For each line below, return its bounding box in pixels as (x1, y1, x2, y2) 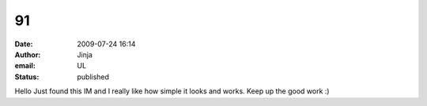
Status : (14, 71, 40, 82)
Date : (14, 39, 33, 49)
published (77, 71, 110, 82)
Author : (14, 49, 41, 59)
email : (14, 61, 36, 71)
